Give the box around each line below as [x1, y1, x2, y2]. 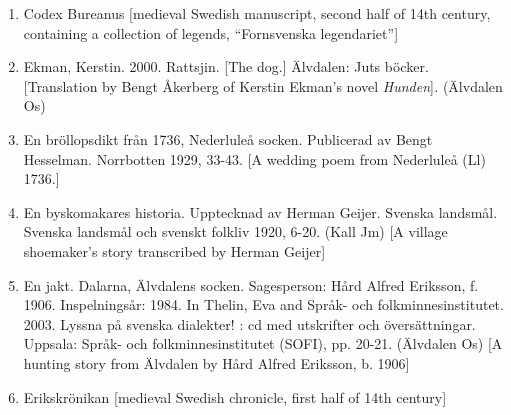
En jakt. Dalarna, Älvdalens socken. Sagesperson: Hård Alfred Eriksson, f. [23, 274, 479, 295]
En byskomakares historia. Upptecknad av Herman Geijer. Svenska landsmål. [23, 201, 498, 222]
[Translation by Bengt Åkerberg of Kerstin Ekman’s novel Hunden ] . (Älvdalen [23, 75, 503, 96]
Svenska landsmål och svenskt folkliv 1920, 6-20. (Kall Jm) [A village [23, 221, 448, 242]
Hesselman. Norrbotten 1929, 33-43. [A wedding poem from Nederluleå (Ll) [23, 148, 486, 169]
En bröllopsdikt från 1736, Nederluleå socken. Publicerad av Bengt [23, 128, 433, 149]
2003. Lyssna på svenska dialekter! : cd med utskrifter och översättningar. [23, 313, 476, 334]
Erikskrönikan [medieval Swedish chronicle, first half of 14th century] [23, 386, 447, 407]
